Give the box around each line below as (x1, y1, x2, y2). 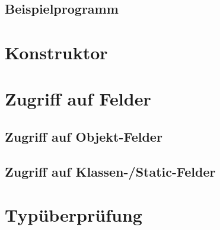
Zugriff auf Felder (5, 87, 151, 111)
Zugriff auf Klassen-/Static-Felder (5, 162, 216, 180)
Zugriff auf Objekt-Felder (5, 127, 162, 145)
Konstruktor (5, 40, 108, 64)
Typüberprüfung (5, 203, 142, 227)
